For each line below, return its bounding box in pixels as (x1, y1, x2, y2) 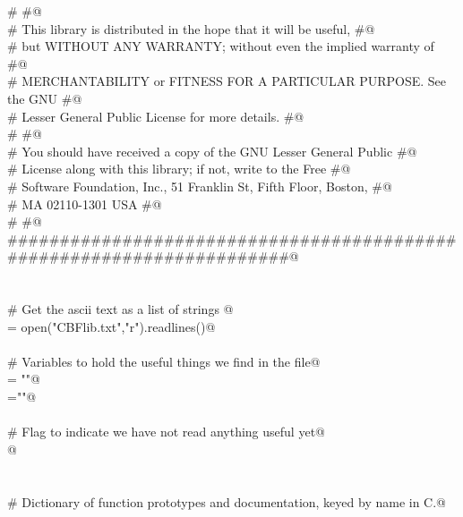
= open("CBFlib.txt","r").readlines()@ (7, 317, 216, 335)
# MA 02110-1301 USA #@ (7, 194, 162, 213)
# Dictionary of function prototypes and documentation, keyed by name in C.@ (7, 492, 446, 511)
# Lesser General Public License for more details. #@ (7, 106, 304, 125)
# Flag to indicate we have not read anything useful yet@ (7, 422, 325, 441)
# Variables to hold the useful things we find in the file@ (7, 352, 321, 370)
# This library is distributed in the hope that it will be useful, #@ (7, 19, 375, 38)
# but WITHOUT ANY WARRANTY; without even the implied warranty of (7, 37, 434, 55)
